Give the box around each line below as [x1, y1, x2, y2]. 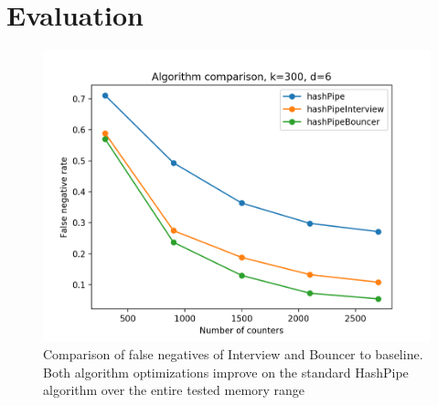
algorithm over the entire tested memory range [43, 380, 305, 400]
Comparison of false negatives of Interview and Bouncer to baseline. [43, 345, 423, 364]
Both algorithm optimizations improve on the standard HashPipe [43, 362, 409, 381]
